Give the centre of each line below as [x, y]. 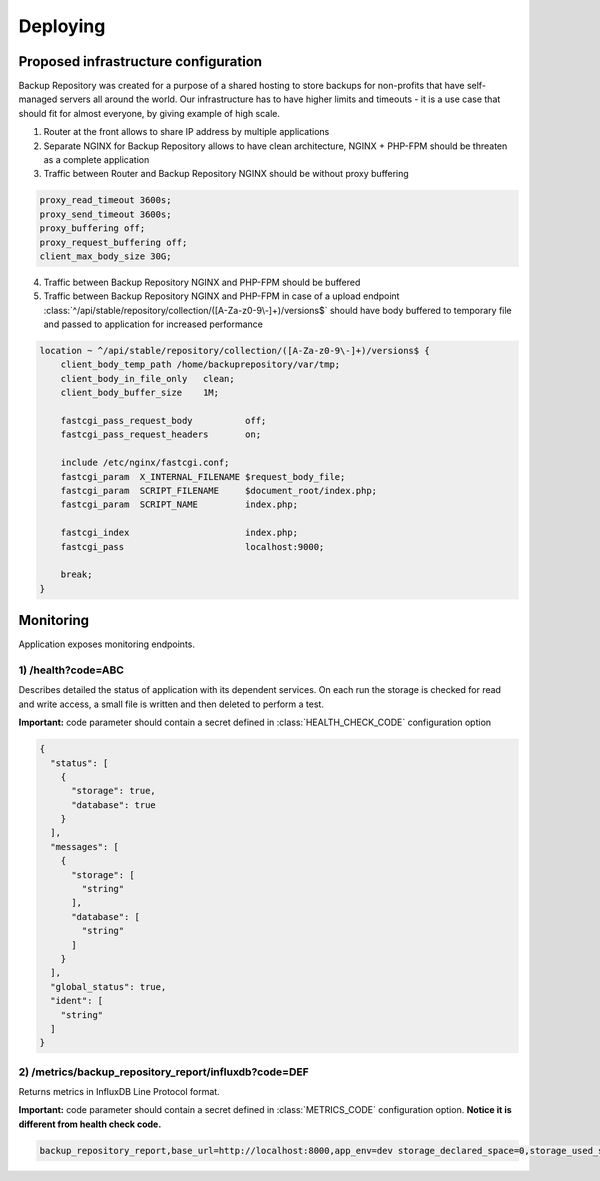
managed [38, 99]
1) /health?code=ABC [71, 670]
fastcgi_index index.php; [179, 533]
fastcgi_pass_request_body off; [163, 421]
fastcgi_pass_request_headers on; [161, 434]
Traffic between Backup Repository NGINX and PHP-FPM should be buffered [202, 282]
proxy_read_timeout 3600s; [105, 200]
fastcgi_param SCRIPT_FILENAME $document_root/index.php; [219, 490]
